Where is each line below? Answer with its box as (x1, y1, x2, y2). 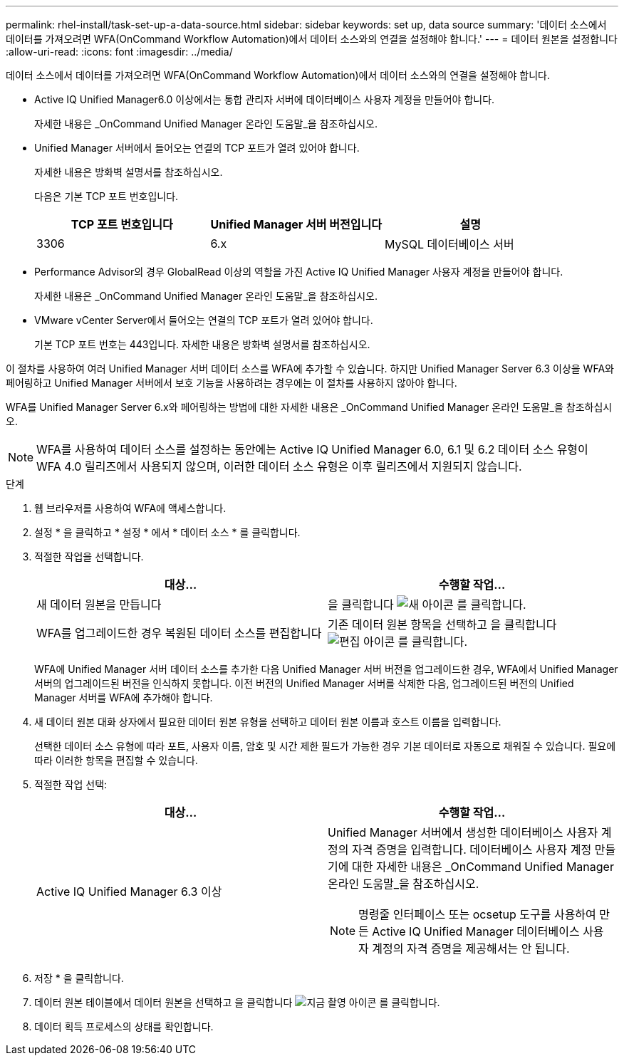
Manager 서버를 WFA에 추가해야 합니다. (34, 691, 213, 704)
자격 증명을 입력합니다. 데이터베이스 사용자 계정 (351, 842, 592, 857)
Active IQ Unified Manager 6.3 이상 (36, 884, 222, 899)
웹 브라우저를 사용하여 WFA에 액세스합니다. (34, 502, 227, 514)
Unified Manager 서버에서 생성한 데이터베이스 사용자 (328, 825, 598, 840)
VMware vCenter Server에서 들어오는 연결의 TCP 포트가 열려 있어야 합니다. (34, 314, 373, 326)
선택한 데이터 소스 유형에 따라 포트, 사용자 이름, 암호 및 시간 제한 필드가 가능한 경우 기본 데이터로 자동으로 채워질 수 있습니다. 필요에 (34, 740, 616, 752)
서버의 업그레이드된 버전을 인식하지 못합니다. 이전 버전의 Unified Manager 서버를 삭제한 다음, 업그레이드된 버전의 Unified (34, 677, 574, 689)
